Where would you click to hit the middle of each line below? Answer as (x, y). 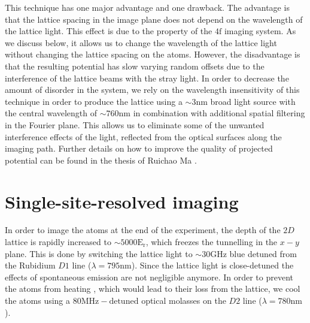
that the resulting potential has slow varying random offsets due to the (135, 66)
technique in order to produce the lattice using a (94, 101)
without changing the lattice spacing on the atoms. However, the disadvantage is (153, 54)
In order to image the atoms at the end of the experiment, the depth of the (143, 230)
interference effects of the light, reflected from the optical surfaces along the (143, 136)
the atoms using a (38, 300)
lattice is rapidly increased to (58, 242)
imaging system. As (260, 31)
